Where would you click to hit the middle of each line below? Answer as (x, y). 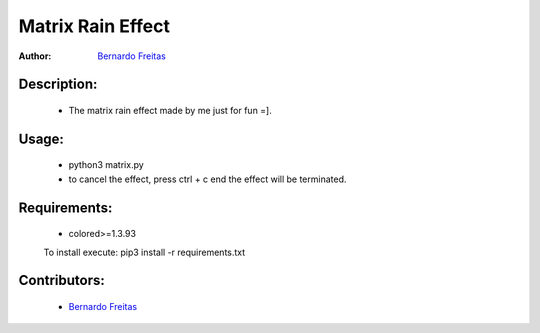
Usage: (41, 138)
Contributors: (61, 280)
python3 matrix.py (106, 165)
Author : (35, 56)
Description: (58, 84)
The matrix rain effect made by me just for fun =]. (170, 110)
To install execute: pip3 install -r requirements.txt (144, 252)
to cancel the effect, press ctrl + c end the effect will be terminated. (207, 179)
